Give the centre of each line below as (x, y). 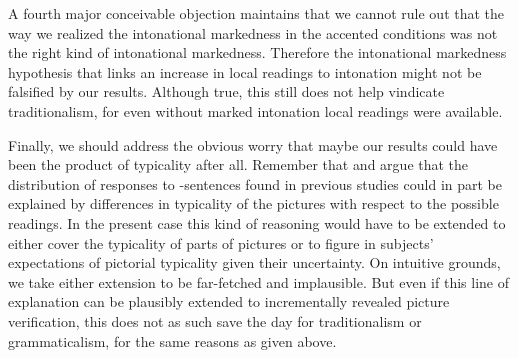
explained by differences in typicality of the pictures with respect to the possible (253, 203)
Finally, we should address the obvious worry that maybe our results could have (253, 144)
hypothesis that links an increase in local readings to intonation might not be (245, 71)
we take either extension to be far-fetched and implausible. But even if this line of (258, 281)
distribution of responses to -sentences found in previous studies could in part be (255, 183)
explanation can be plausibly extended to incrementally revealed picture (229, 301)
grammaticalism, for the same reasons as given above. (172, 340)
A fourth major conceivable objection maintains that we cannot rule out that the (256, 13)
